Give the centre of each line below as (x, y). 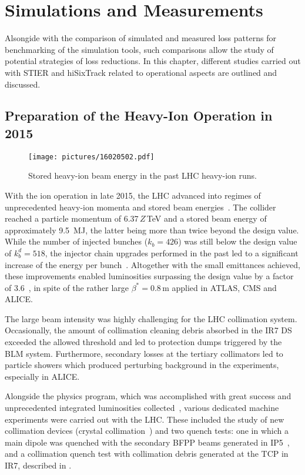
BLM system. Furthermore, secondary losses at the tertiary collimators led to (144, 353)
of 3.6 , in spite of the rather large (67, 287)
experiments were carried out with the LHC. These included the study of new (145, 419)
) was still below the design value (238, 241)
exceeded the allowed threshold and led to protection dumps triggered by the (143, 342)
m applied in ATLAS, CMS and (219, 287)
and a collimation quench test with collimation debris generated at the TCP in (147, 454)
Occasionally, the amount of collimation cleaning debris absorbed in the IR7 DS (148, 330)
